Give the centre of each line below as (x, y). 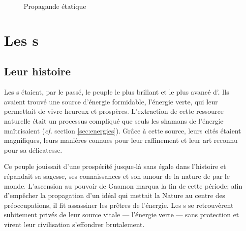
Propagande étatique (55, 6)
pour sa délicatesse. (33, 149)
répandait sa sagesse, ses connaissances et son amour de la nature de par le (117, 176)
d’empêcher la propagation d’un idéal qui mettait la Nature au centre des (115, 195)
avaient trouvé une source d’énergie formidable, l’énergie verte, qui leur (111, 101)
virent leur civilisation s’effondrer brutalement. (74, 224)
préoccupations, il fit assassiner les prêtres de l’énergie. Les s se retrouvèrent (119, 205)
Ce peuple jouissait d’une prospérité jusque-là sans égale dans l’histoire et (115, 166)
